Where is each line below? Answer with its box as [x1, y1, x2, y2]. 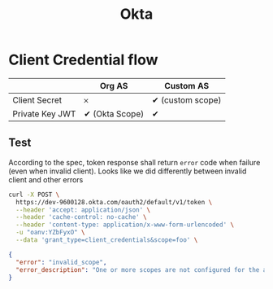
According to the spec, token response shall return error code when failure [8, 157, 261, 167]
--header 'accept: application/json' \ [15, 205, 151, 214]
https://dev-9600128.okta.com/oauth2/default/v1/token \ [15, 198, 213, 206]
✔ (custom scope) [151, 94, 222, 106]
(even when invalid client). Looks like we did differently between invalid [8, 166, 247, 176]
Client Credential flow [8, 50, 158, 69]
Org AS [99, 80, 128, 91]
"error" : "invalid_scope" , [15, 258, 107, 266]
